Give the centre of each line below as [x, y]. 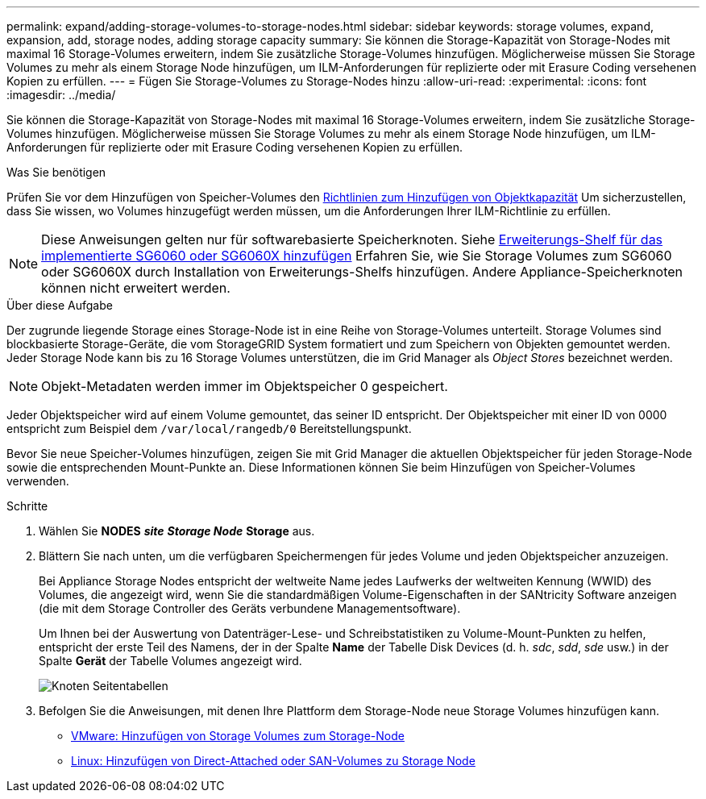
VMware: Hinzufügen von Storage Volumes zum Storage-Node [238, 736]
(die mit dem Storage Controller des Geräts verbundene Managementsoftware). [250, 608]
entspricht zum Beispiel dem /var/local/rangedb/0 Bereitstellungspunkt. [209, 429]
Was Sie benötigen [56, 172]
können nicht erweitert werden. [136, 288]
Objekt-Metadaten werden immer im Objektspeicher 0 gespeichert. [245, 386]
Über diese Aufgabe [60, 305]
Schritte [27, 506]
